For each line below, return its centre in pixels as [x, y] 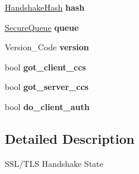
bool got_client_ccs [45, 67]
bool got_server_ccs [47, 87]
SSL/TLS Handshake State [54, 163]
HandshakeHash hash [45, 7]
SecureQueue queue [42, 27]
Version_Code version [47, 47]
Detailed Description [70, 138]
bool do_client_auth [47, 106]
